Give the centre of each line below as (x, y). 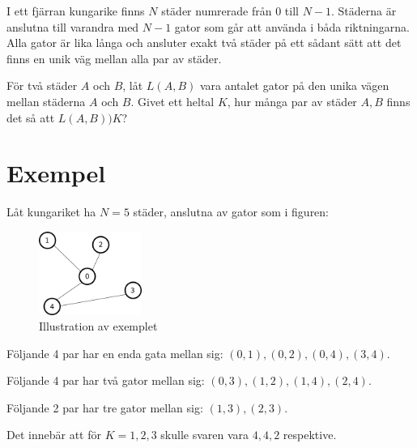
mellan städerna (46, 101)
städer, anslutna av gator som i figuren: (231, 212)
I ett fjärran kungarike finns (76, 11)
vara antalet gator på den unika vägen (294, 85)
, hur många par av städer (292, 101)
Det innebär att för (54, 435)
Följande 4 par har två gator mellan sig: (106, 380)
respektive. (310, 435)
